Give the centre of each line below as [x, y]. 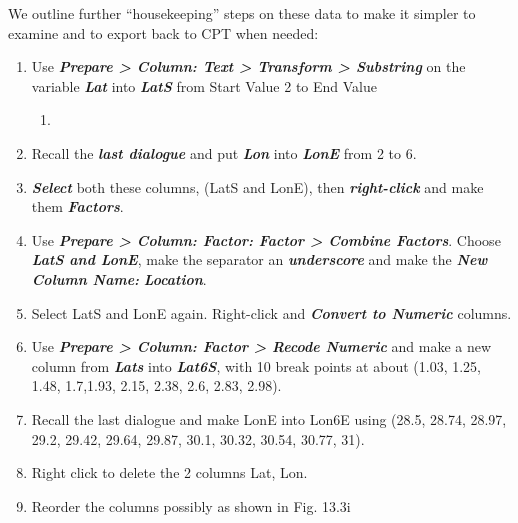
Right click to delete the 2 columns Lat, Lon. [169, 472]
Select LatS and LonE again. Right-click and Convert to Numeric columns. [271, 312]
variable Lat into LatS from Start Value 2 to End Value [204, 85]
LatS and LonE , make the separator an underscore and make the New [259, 259]
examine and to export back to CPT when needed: [163, 32]
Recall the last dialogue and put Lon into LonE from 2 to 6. [224, 152]
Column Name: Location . [119, 278]
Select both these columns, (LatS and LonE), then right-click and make [257, 186]
